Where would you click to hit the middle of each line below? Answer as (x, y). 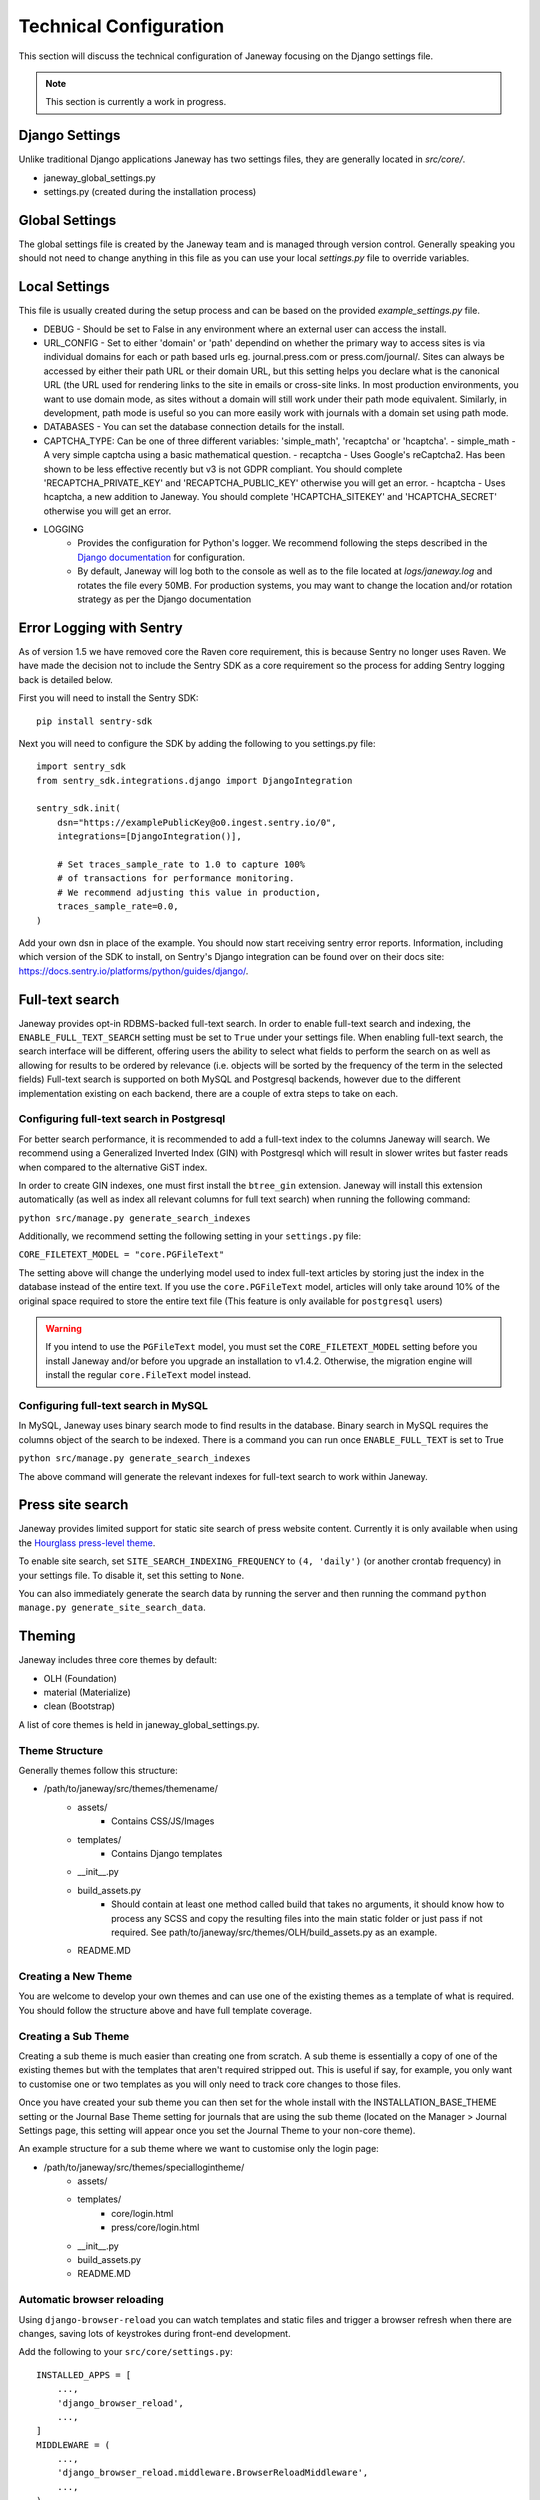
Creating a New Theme (75, 1977)
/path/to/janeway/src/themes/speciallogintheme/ (144, 2167)
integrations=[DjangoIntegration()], (149, 836)
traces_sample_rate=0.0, (117, 906)
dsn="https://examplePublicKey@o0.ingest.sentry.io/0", (196, 822)
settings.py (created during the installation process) (150, 192)
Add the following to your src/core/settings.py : (126, 2352)
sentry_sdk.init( (78, 808)
